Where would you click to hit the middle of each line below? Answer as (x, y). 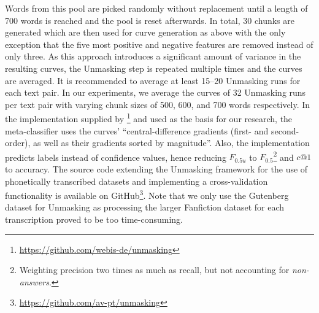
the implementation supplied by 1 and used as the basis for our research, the (149, 118)
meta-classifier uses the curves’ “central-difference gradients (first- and (137, 130)
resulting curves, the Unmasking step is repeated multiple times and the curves (154, 68)
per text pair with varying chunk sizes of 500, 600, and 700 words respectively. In (158, 104)
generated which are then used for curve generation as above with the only (145, 32)
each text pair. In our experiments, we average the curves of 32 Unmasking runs (156, 92)
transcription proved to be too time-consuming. (94, 219)
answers (34, 281)
